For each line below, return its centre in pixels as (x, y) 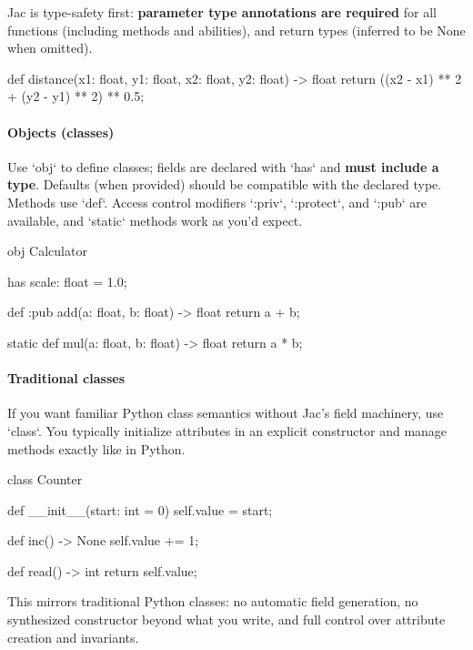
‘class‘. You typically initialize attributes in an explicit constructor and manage (227, 430)
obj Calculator (47, 251)
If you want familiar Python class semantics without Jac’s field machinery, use (226, 413)
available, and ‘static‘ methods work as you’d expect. (155, 220)
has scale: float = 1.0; (67, 281)
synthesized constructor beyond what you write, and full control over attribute (226, 620)
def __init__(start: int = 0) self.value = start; (140, 509)
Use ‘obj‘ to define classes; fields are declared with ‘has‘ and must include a (223, 166)
